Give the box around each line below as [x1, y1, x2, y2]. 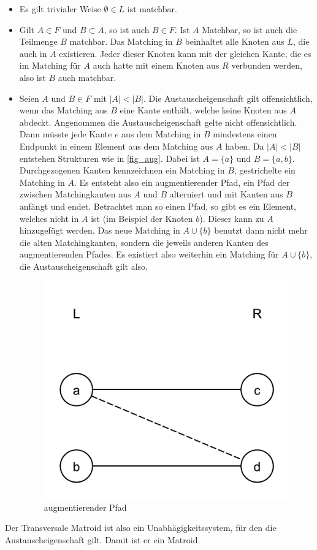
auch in [19, 47, 47, 59]
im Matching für [19, 59, 81, 72]
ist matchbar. [127, 2, 177, 15]
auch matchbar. [58, 71, 116, 83]
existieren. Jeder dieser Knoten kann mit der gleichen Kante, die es [59, 47, 311, 59]
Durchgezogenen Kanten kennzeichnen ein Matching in [19, 164, 225, 177]
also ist [19, 71, 46, 83]
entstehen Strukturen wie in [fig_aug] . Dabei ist [19, 151, 200, 164]
